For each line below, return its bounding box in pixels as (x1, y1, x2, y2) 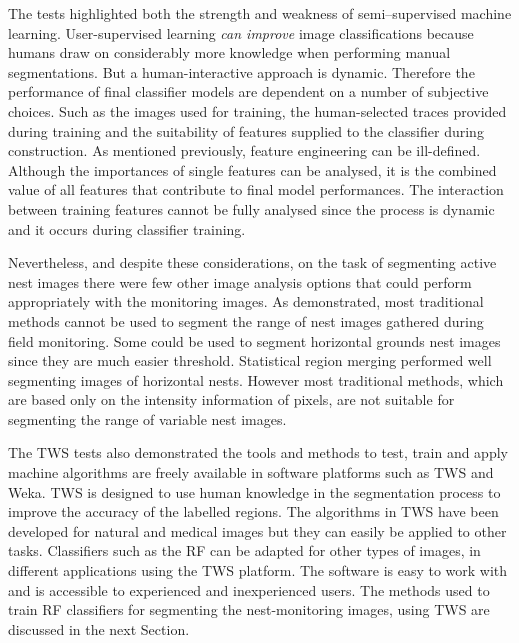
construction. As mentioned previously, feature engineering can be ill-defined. (8, 140, 481, 161)
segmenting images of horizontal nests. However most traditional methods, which (8, 369, 504, 390)
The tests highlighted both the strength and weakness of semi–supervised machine (8, 3, 512, 23)
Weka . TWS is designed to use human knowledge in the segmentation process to (8, 481, 501, 502)
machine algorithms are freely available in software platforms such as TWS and (8, 462, 494, 483)
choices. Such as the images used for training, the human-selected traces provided (8, 100, 507, 121)
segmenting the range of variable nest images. (8, 408, 287, 429)
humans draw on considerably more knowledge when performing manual (8, 42, 451, 63)
